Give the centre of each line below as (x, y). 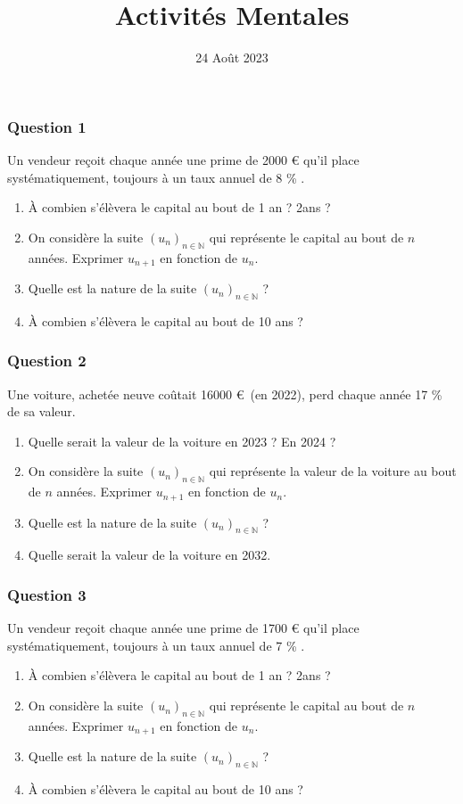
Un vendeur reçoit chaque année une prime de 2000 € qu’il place (183, 160)
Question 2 (47, 361)
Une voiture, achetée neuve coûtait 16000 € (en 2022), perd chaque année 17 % (225, 394)
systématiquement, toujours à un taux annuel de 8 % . (156, 177)
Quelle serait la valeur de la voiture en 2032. (149, 555)
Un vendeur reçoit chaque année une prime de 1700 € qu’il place (183, 628)
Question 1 (47, 126)
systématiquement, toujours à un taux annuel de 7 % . (156, 645)
